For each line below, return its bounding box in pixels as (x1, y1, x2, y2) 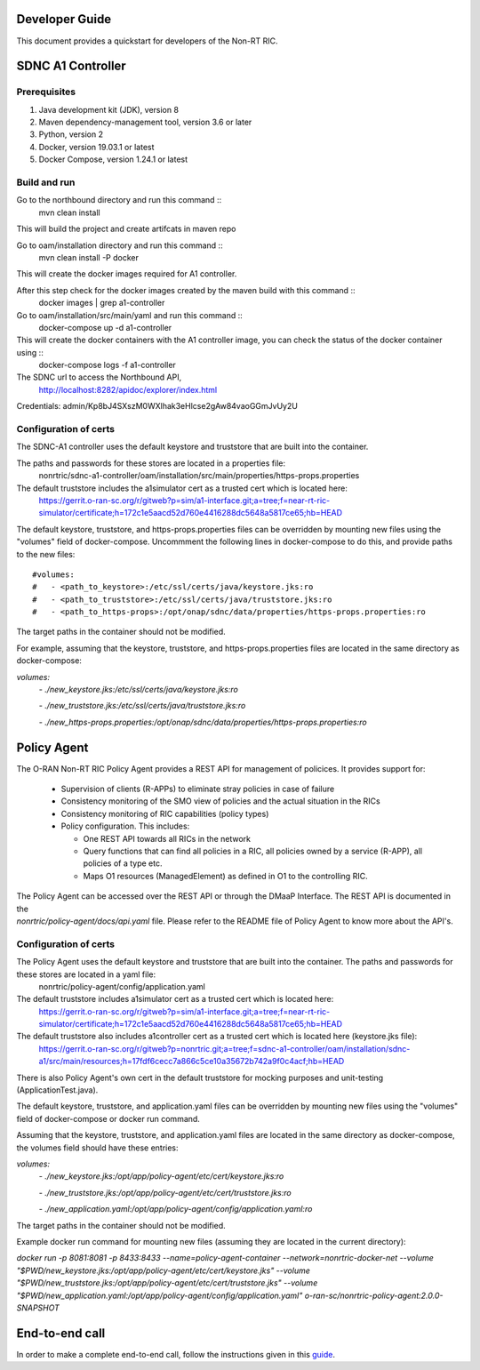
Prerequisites (16, 85, 76, 98)
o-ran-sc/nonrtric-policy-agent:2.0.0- (304, 1290, 444, 1301)
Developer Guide (16, 12, 112, 27)
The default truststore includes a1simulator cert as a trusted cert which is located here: (16, 994, 334, 1005)
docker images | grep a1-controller (38, 298, 165, 308)
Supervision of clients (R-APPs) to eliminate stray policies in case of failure (60, 783, 335, 795)
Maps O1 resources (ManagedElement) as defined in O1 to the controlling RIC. (83, 870, 368, 881)
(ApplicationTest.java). (16, 1085, 99, 1095)
